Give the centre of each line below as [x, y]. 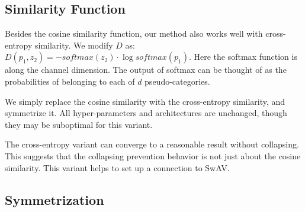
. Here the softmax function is [243, 57]
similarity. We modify [74, 45]
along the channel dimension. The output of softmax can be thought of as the [146, 70]
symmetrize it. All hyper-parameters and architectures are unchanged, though [146, 113]
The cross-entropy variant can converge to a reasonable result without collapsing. [152, 144]
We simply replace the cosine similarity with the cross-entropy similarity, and [145, 101]
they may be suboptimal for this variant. [79, 124]
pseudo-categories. [177, 81]
